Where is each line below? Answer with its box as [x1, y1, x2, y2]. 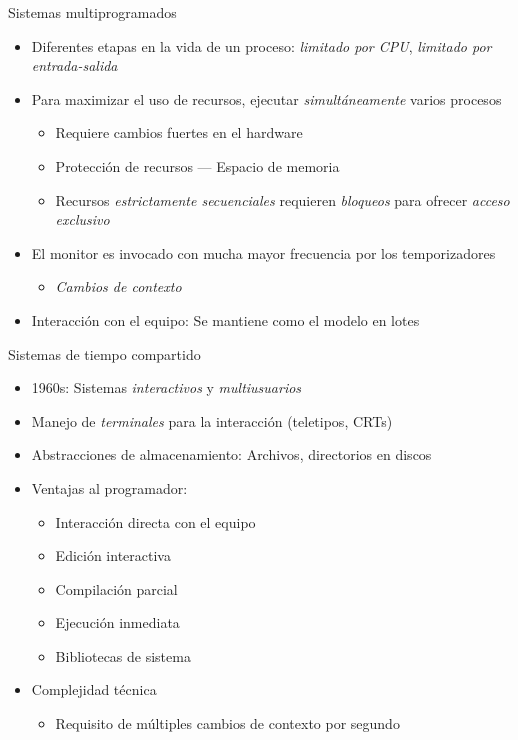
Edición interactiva [55, 545, 171, 566]
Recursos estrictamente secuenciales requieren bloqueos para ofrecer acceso [55, 189, 510, 210]
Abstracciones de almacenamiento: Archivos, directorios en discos [31, 444, 432, 465]
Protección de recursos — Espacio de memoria [55, 155, 340, 176]
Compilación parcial [55, 578, 178, 599]
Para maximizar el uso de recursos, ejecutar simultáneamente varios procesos [31, 88, 502, 109]
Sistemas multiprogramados [8, 2, 177, 22]
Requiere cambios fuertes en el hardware [55, 122, 303, 143]
